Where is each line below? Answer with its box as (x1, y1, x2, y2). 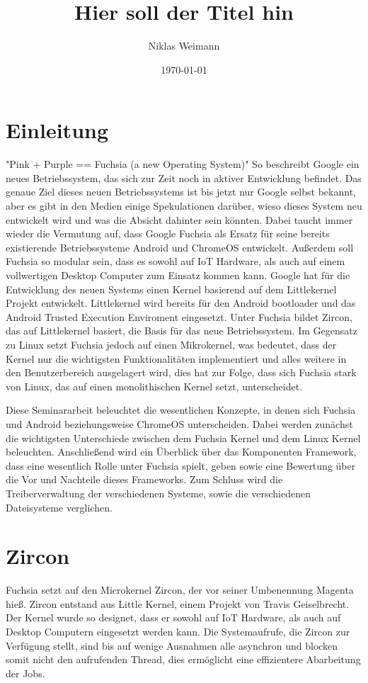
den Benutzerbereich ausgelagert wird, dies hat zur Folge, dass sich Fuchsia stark (6, 365, 357, 380)
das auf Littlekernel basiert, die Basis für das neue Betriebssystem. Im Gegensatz (6, 323, 357, 338)
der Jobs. (6, 665, 45, 680)
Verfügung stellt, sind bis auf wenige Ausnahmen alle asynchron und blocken (6, 638, 338, 653)
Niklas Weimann (148, 38, 220, 53)
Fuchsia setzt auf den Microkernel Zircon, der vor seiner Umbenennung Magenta (6, 582, 354, 597)
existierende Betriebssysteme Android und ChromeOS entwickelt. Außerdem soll (6, 239, 354, 254)
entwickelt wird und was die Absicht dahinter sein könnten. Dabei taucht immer (6, 212, 353, 227)
